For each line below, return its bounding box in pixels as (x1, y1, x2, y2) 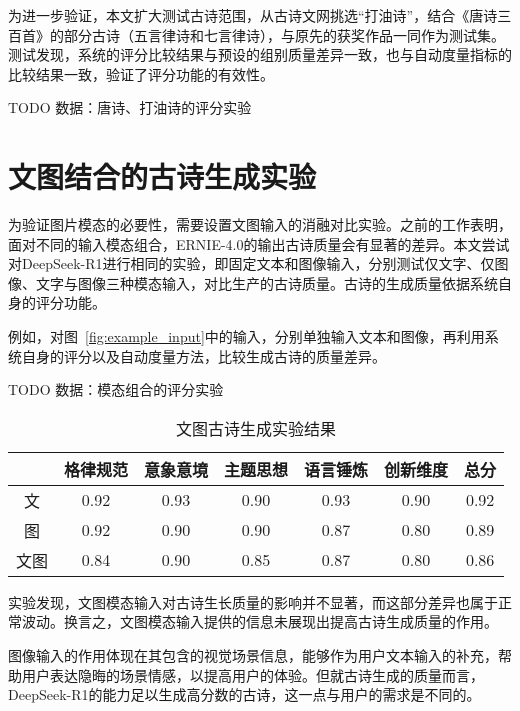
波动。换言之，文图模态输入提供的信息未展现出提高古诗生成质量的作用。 (21, 611, 498, 632)
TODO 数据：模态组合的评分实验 (8, 379, 224, 400)
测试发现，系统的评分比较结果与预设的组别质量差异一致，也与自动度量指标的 (8, 44, 512, 65)
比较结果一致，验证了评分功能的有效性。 (8, 63, 274, 84)
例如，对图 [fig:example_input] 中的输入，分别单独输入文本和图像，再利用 (8, 326, 485, 347)
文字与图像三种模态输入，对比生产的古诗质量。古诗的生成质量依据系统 (35, 272, 498, 293)
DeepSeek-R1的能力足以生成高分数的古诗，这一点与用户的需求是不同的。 (8, 684, 481, 705)
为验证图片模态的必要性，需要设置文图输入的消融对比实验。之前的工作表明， (8, 214, 512, 235)
